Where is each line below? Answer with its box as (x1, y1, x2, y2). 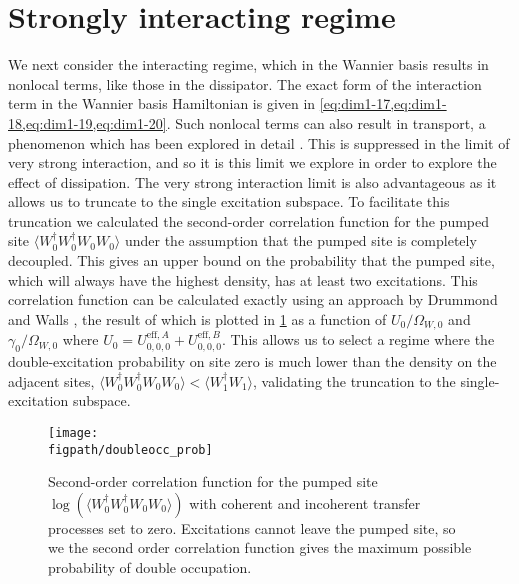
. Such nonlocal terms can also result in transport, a (166, 112, 486, 133)
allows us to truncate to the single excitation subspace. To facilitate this (8, 191, 450, 212)
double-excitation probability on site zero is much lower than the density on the (8, 351, 497, 372)
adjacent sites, (8, 370, 95, 391)
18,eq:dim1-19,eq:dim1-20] (8, 112, 167, 133)
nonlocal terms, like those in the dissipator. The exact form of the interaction (8, 73, 482, 94)
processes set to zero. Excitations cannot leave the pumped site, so (48, 517, 456, 538)
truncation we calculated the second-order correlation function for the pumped (8, 210, 490, 231)
